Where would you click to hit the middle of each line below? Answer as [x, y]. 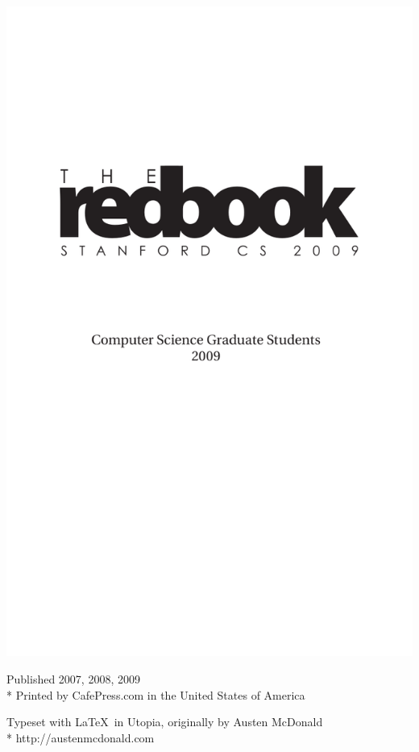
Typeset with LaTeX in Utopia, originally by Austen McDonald [165, 722]
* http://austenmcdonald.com [81, 737]
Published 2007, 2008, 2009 [73, 678]
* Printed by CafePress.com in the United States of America [156, 694]
